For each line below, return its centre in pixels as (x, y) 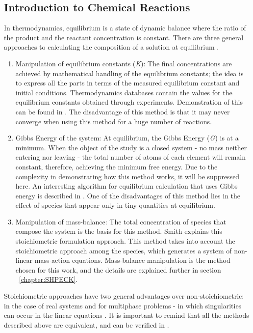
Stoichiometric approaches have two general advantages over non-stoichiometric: (124, 296)
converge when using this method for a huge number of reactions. (114, 121)
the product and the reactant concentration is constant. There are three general (124, 37)
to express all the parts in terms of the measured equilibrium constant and (127, 83)
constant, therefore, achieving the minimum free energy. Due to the (116, 166)
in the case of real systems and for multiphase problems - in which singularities (123, 305)
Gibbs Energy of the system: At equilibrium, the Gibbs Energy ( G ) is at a (127, 138)
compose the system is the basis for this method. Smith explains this (119, 231)
